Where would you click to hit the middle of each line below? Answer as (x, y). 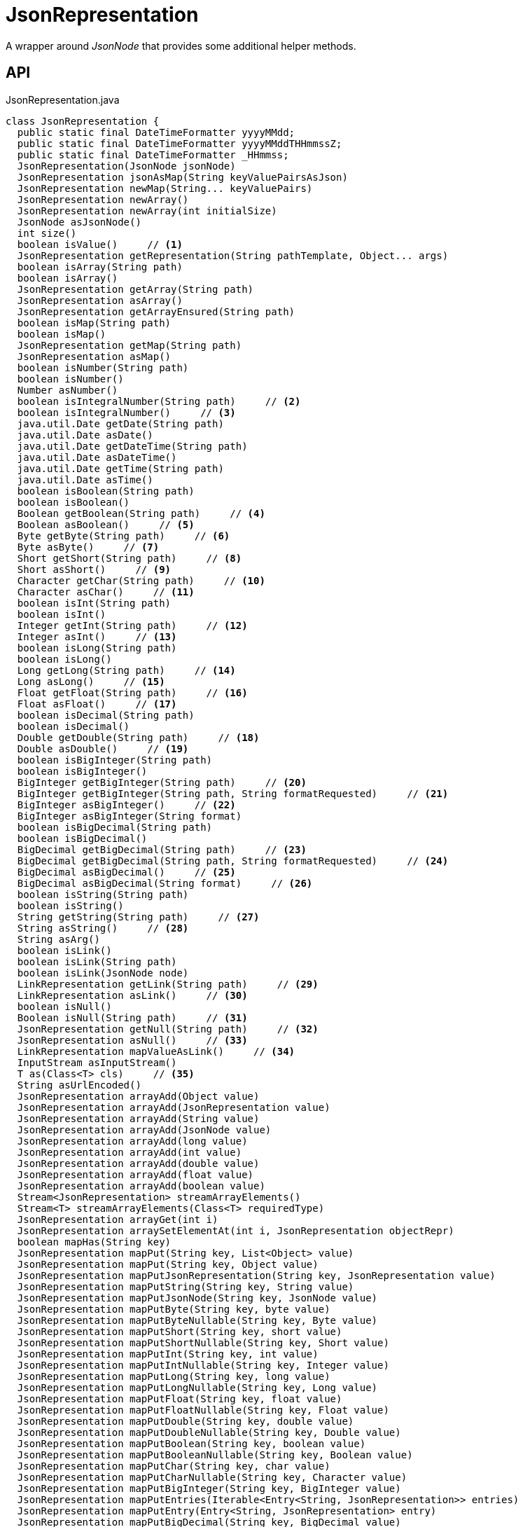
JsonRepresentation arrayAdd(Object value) (138, 1096)
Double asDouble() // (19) (103, 748)
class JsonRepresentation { (83, 121)
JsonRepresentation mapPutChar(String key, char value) (174, 1466)
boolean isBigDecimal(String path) (115, 827)
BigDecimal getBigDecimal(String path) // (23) (162, 849)
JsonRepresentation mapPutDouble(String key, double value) (186, 1421)
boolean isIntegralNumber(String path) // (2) (159, 401)
